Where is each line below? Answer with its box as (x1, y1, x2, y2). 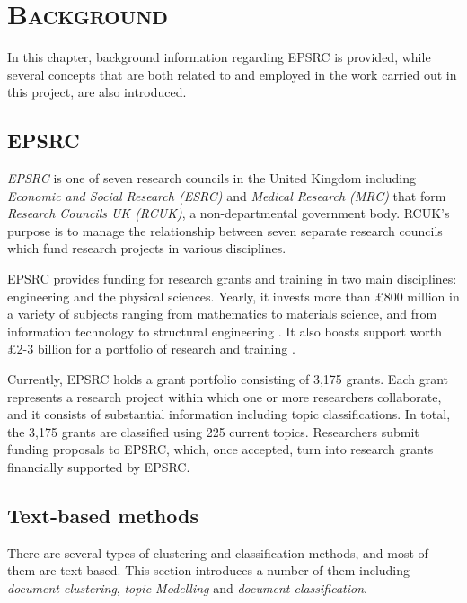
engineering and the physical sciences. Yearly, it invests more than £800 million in (7, 286, 460, 305)
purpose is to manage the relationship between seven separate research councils (7, 221, 443, 240)
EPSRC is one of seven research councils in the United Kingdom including (7, 169, 417, 188)
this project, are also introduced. (7, 83, 187, 101)
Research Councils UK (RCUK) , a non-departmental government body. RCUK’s (7, 204, 450, 223)
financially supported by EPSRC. (7, 458, 190, 476)
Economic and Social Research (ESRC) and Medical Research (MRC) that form (7, 186, 446, 205)
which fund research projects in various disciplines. (7, 239, 286, 258)
